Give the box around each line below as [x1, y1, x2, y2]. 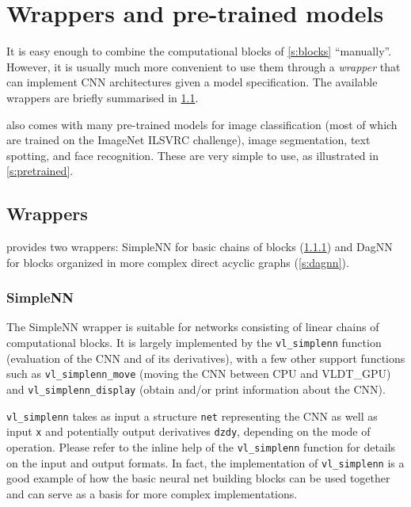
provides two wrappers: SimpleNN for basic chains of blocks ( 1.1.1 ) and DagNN [6, 238, 393, 255]
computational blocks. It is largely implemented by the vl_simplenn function [6, 334, 382, 351]
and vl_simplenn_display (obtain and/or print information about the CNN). [6, 380, 386, 397]
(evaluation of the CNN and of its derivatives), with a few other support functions [6, 349, 405, 366]
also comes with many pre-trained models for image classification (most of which [6, 116, 398, 132]
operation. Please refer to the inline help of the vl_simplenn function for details [6, 438, 396, 455]
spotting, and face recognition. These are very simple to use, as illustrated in [6, 147, 379, 163]
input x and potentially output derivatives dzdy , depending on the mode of [6, 423, 371, 440]
